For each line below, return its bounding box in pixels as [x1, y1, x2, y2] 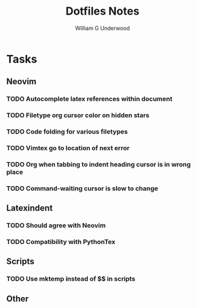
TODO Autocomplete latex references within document [6, 95, 173, 103]
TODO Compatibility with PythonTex [6, 238, 116, 246]
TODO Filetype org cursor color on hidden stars [6, 111, 149, 120]
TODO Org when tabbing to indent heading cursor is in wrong [6, 160, 191, 168]
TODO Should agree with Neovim [6, 221, 106, 230]
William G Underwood [75, 24, 130, 32]
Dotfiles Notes [65, 4, 140, 18]
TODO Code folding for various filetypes [6, 127, 128, 136]
